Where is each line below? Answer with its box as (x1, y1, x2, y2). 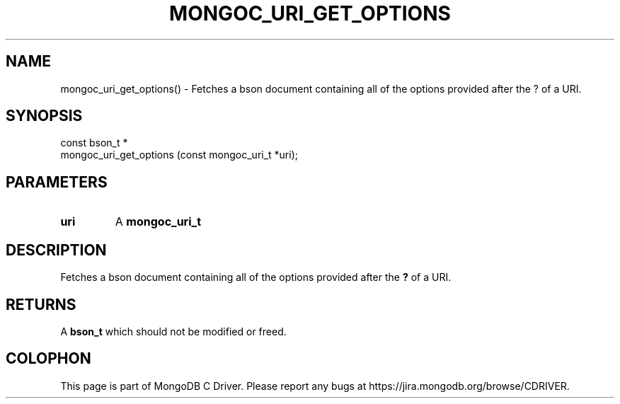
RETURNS (6, 295, 76, 313)
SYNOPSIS (6, 107, 83, 125)
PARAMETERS (6, 173, 108, 191)
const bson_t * (60, 137, 128, 149)
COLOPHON (6, 350, 91, 368)
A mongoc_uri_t (115, 214, 202, 229)
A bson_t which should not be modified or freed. (60, 325, 287, 337)
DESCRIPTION (6, 241, 107, 259)
